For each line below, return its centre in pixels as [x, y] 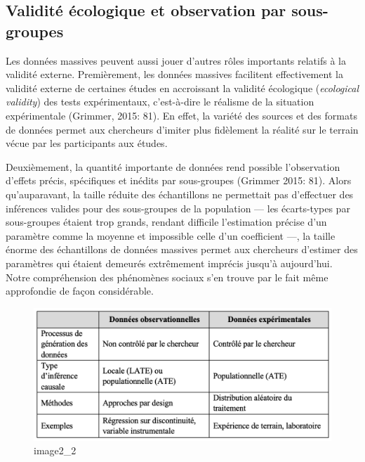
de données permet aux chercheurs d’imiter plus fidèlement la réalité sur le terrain [182, 129]
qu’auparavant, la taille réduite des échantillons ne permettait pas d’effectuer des [180, 194]
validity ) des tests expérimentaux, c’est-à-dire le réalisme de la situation [160, 102]
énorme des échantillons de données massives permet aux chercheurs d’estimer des [182, 249]
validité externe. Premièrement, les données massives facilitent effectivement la [174, 74]
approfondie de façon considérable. [80, 291]
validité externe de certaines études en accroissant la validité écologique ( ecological [182, 88]
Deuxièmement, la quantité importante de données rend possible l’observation [173, 166]
